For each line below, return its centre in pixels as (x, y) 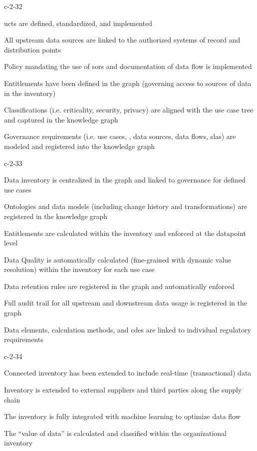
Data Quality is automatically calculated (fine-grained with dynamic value (118, 259)
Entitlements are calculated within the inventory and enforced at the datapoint (125, 233)
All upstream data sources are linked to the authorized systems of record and (122, 40)
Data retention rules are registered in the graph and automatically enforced (119, 286)
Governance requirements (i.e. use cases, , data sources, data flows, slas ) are (120, 136)
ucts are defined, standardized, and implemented (78, 23)
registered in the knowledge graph (56, 216)
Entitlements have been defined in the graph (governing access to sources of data (128, 83)
